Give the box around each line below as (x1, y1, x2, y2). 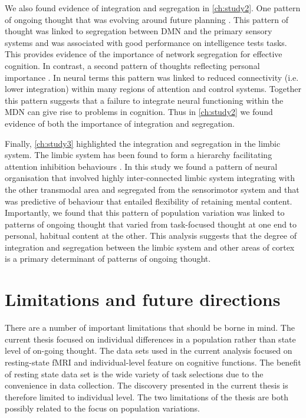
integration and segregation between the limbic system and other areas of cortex (5, 241, 295, 253)
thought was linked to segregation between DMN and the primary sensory (5, 25, 272, 37)
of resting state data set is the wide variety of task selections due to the (5, 367, 264, 380)
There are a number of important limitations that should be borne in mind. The (5, 321, 295, 334)
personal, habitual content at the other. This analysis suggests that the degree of (5, 229, 297, 242)
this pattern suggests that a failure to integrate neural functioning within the (5, 94, 284, 106)
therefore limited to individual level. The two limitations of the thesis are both (5, 390, 289, 403)
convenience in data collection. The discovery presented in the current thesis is (5, 379, 288, 391)
